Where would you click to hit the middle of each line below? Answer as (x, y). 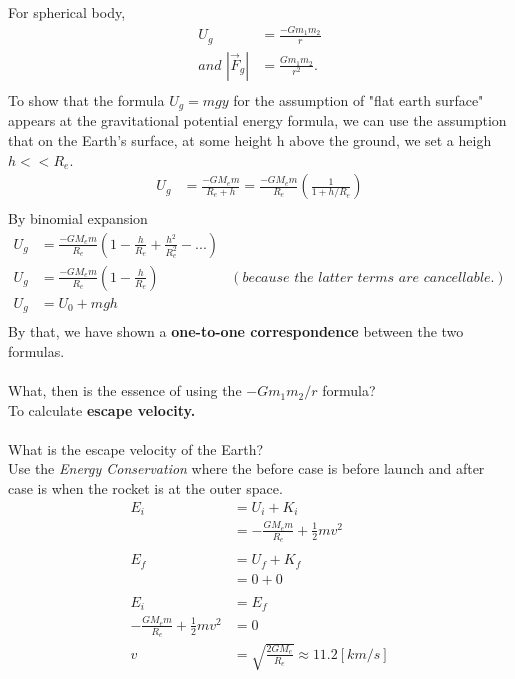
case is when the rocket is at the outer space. (145, 488)
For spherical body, (67, 12)
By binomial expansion (78, 218)
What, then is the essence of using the (125, 390)
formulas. (36, 350)
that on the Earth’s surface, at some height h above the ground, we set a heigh (250, 139)
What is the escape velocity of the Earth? (136, 448)
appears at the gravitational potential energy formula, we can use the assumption (257, 120)
